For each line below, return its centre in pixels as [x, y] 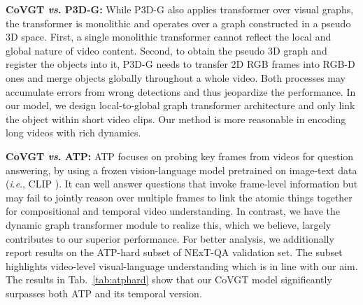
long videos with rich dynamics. [73, 133]
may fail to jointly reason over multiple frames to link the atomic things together [179, 197]
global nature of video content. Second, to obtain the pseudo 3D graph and [166, 50]
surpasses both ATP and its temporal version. [104, 293]
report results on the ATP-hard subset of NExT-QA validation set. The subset [174, 252]
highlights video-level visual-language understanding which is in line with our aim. [182, 265]
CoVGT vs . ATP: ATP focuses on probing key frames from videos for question [180, 156]
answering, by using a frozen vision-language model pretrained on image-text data [181, 170]
